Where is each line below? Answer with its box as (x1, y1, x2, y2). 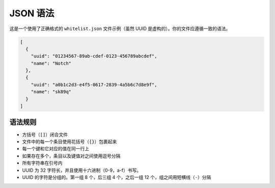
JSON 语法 (9, 8, 54, 19)
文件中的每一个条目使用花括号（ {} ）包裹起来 (22, 138, 117, 145)
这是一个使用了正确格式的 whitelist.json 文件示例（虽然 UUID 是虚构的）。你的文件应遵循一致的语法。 (9, 25, 231, 32)
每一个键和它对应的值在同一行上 (22, 146, 89, 152)
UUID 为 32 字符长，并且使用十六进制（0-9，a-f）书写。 (22, 167, 142, 173)
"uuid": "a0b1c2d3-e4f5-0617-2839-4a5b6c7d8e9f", (31, 82, 157, 88)
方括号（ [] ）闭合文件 (22, 131, 68, 138)
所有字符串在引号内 (22, 160, 63, 166)
